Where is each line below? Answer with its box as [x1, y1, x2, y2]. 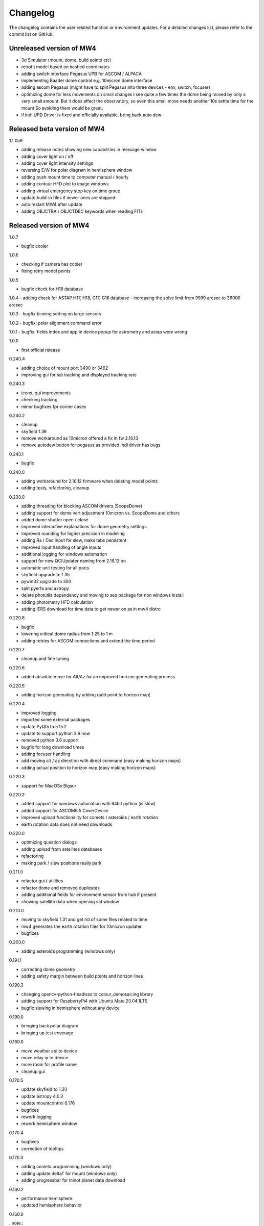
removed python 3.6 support [21, 737, 79, 743]
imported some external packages [21, 716, 90, 723]
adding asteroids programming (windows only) [21, 948, 116, 954]
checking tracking [21, 397, 58, 403]
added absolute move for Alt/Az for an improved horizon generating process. [21, 674, 176, 680]
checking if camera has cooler [21, 261, 83, 267]
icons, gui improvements [21, 390, 71, 396]
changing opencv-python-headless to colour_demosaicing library [21, 991, 154, 997]
